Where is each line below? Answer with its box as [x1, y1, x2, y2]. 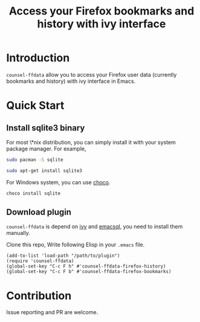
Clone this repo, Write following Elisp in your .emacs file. [6, 241, 145, 248]
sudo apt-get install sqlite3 [6, 167, 83, 173]
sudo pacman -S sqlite [6, 156, 63, 163]
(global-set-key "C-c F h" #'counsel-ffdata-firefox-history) [6, 263, 166, 269]
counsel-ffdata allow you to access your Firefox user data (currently [6, 71, 177, 78]
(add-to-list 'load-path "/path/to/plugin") [6, 253, 120, 259]
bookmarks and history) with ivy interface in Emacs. [6, 77, 136, 85]
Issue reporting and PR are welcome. [6, 309, 98, 316]
